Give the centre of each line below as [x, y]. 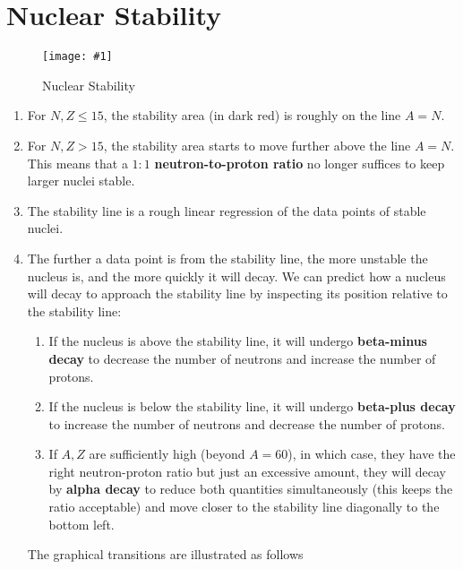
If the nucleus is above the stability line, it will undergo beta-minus [238, 341]
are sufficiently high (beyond [167, 454]
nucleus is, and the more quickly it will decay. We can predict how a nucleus [236, 276]
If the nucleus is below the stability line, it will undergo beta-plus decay [252, 406]
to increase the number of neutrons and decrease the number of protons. [247, 423]
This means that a [77, 163]
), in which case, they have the [372, 454]
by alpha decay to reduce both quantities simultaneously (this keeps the [251, 489]
